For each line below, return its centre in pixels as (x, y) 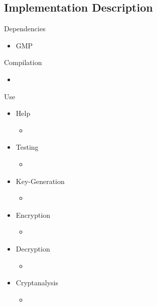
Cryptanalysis (37, 283)
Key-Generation (40, 181)
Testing (27, 147)
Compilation (23, 62)
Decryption (33, 248)
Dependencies (25, 28)
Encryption (33, 215)
